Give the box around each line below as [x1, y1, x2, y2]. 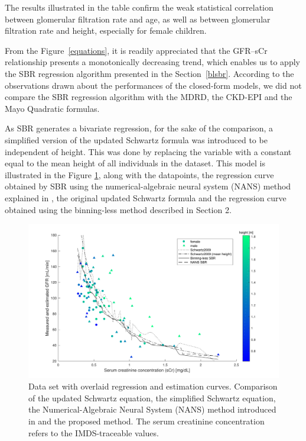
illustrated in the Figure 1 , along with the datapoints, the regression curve [5, 168, 274, 181]
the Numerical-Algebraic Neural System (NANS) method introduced [28, 403, 276, 416]
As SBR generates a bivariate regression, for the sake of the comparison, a [5, 122, 274, 134]
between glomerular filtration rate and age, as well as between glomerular [5, 12, 271, 25]
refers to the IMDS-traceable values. [28, 426, 159, 439]
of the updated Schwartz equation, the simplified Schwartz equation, [28, 391, 276, 404]
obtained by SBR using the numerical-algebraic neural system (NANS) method [5, 180, 291, 192]
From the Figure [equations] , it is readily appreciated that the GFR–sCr [5, 44, 268, 56]
